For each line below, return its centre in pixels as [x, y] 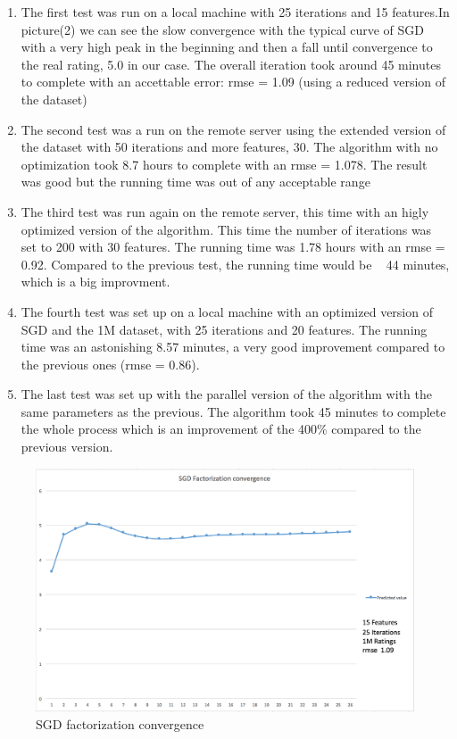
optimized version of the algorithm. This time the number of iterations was [226, 229]
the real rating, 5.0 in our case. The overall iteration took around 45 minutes [231, 64]
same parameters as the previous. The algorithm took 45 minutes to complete [233, 411]
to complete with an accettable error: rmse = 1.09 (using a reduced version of [233, 82]
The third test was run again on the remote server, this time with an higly [225, 211]
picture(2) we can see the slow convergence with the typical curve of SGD [223, 29]
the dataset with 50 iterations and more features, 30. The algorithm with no [229, 147]
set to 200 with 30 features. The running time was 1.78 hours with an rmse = [233, 247]
